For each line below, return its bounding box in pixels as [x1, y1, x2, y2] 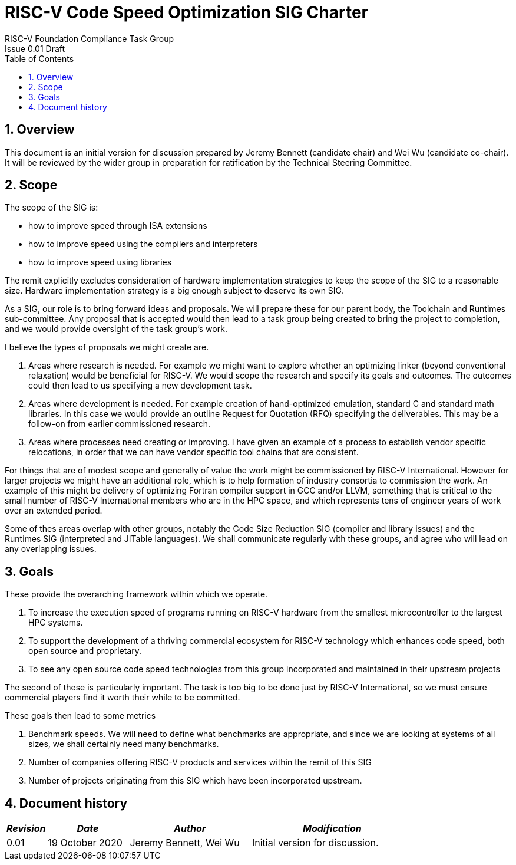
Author [174, 823, 206, 835]
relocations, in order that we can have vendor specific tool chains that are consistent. [28, 447, 359, 458]
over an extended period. [5, 505, 102, 516]
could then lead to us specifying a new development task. [28, 380, 252, 391]
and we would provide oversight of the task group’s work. [5, 324, 227, 334]
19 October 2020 [48, 837, 123, 849]
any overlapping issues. [5, 544, 97, 554]
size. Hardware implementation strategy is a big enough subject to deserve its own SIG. [5, 285, 345, 296]
